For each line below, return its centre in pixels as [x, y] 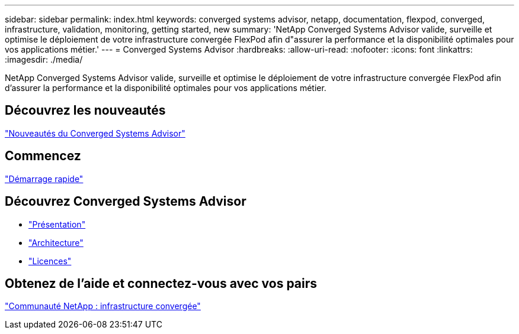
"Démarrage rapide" [44, 179]
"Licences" [50, 261]
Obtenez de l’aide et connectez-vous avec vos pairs [161, 283]
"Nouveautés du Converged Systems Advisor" [95, 133]
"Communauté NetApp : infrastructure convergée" [103, 306]
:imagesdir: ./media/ [44, 59]
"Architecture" [56, 242]
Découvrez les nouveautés [85, 111]
